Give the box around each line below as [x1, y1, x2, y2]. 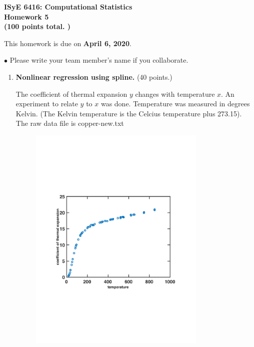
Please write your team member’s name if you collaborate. [9, 55, 188, 65]
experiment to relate [15, 98, 78, 109]
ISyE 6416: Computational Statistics [4, 2, 132, 12]
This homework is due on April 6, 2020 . [4, 38, 131, 48]
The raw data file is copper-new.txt [15, 118, 124, 128]
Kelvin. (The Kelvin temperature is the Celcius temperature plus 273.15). [15, 108, 242, 118]
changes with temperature [135, 88, 215, 99]
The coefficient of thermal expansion [15, 88, 127, 99]
